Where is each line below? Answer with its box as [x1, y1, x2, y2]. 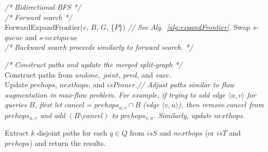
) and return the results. [29, 137, 106, 148]
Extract [5, 127, 29, 138]
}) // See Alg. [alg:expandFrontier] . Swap [119, 22, 251, 32]
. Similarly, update [153, 109, 212, 120]
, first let [34, 99, 62, 110]
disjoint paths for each [37, 127, 108, 138]
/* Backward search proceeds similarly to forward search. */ [5, 42, 193, 52]
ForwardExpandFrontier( [5, 22, 83, 32]
